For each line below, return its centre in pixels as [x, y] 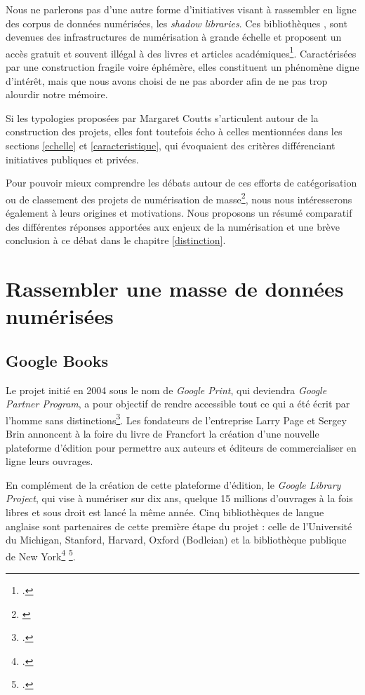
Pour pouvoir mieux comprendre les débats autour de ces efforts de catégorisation [181, 183]
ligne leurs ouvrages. [49, 461]
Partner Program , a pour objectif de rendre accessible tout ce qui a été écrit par [178, 404]
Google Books [57, 360]
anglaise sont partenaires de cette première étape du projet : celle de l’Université [179, 526]
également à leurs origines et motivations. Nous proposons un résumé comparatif [179, 213]
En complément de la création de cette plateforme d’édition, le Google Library [173, 484]
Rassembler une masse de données [175, 288]
